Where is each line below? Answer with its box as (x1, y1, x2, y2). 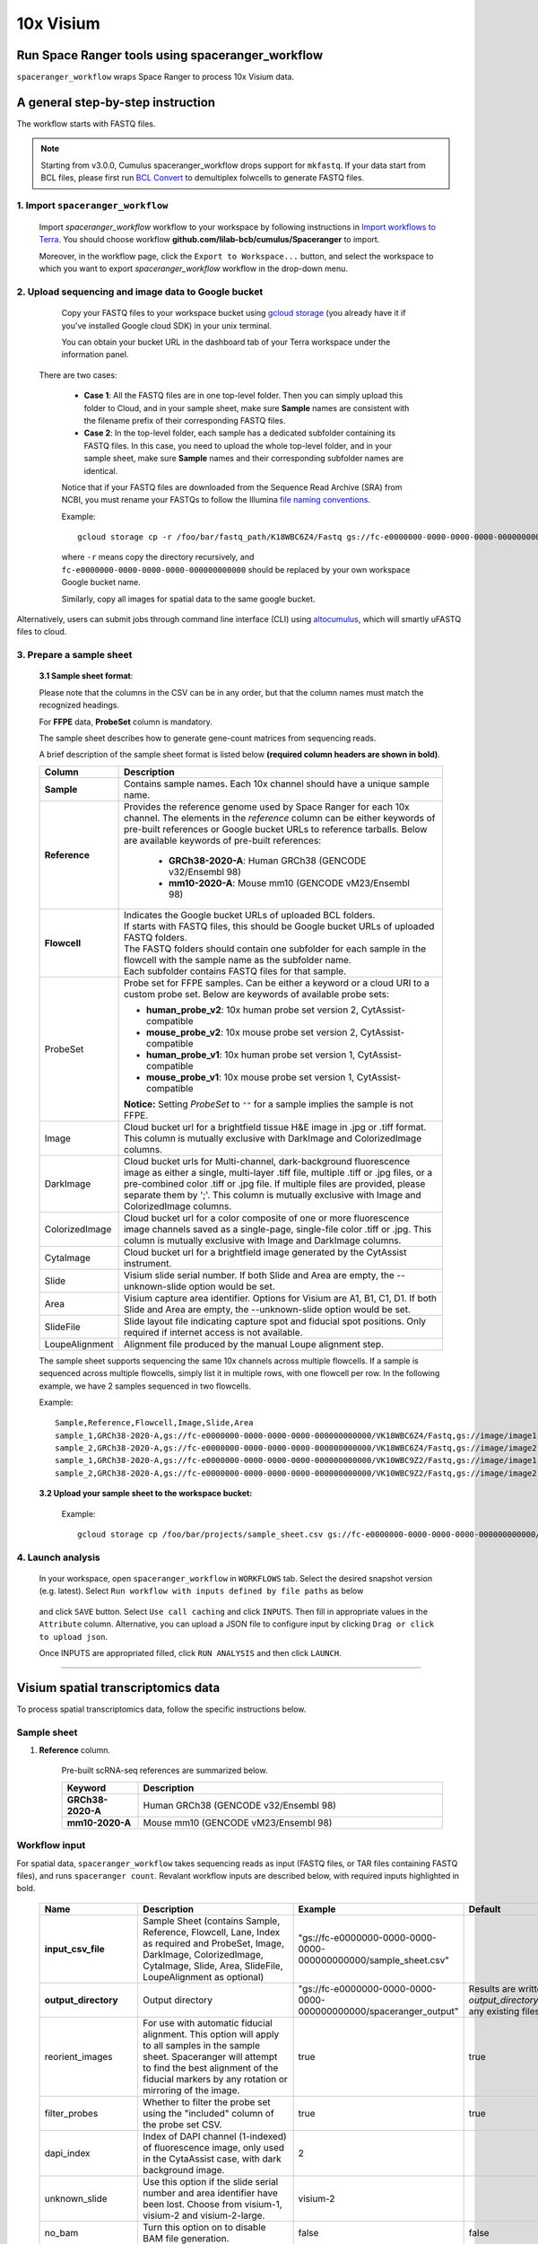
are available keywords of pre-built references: (123, 834, 322, 846)
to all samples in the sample (143, 2038, 260, 2051)
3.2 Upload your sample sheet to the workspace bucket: (39, 1488, 253, 1499)
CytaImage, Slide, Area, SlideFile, (143, 1959, 283, 1972)
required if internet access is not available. (123, 1326, 303, 1338)
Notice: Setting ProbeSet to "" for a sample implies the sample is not (123, 1098, 414, 1110)
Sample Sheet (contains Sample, (143, 1915, 281, 1927)
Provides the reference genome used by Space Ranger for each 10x (123, 800, 410, 812)
